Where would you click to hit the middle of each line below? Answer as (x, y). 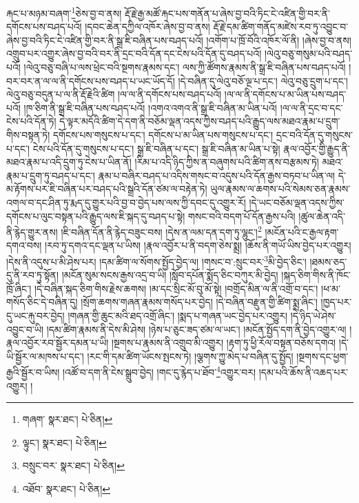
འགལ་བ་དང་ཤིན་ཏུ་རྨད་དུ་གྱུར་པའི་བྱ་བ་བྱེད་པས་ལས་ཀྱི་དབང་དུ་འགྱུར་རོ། (126, 202)
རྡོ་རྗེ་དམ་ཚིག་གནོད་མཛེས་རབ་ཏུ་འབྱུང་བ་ (281, 27)
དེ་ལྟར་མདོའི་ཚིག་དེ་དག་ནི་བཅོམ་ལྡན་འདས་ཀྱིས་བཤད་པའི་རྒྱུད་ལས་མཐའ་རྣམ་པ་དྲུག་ (200, 121)
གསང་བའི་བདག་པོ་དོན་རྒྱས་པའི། (242, 216)
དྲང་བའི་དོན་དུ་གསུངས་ (314, 135)
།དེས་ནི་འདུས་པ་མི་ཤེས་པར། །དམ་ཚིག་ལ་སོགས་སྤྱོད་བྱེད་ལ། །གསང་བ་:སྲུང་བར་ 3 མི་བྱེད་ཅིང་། (156, 260)
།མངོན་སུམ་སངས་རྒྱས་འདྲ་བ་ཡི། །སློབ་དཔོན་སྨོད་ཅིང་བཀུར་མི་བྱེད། (170, 275)
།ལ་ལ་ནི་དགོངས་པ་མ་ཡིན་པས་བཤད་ (285, 94)
